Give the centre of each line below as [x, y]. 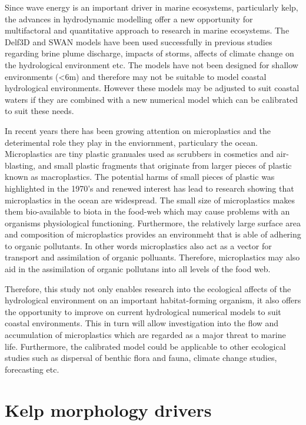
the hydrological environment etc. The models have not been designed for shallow [152, 64]
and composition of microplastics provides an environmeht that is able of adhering [153, 234]
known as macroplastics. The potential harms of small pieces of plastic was [140, 177]
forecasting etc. [32, 369]
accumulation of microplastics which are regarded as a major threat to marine [145, 335]
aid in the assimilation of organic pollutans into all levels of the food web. [138, 269]
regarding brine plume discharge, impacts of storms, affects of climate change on [149, 53]
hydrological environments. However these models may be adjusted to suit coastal [152, 88]
